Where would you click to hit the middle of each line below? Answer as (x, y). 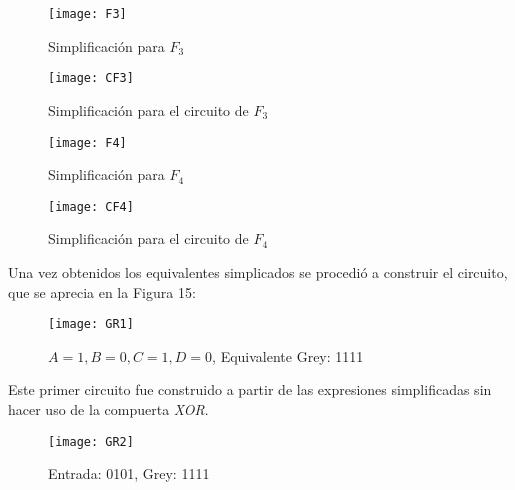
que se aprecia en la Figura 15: (102, 291)
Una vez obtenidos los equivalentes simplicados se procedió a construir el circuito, (258, 272)
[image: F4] (87, 142)
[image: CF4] (91, 206)
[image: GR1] (91, 324)
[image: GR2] (91, 441)
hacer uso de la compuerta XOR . (108, 409)
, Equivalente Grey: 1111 (288, 355)
